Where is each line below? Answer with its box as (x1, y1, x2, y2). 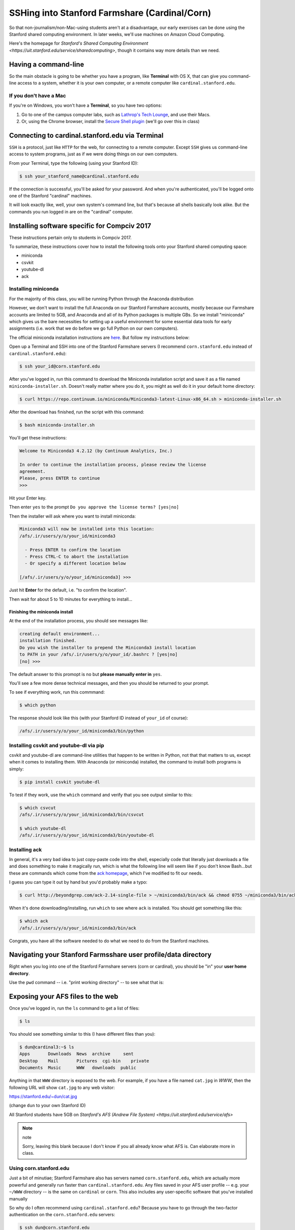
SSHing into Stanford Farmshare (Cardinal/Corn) (9, 7, 211, 18)
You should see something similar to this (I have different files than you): (9, 1031, 156, 1037)
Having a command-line (9, 60, 85, 68)
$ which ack (19, 918, 49, 924)
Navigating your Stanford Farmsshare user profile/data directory (9, 951, 211, 959)
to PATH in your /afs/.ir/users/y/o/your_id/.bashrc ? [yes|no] (19, 652, 178, 657)
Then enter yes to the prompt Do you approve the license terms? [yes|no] (9, 504, 179, 510)
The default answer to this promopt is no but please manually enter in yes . (9, 671, 162, 677)
